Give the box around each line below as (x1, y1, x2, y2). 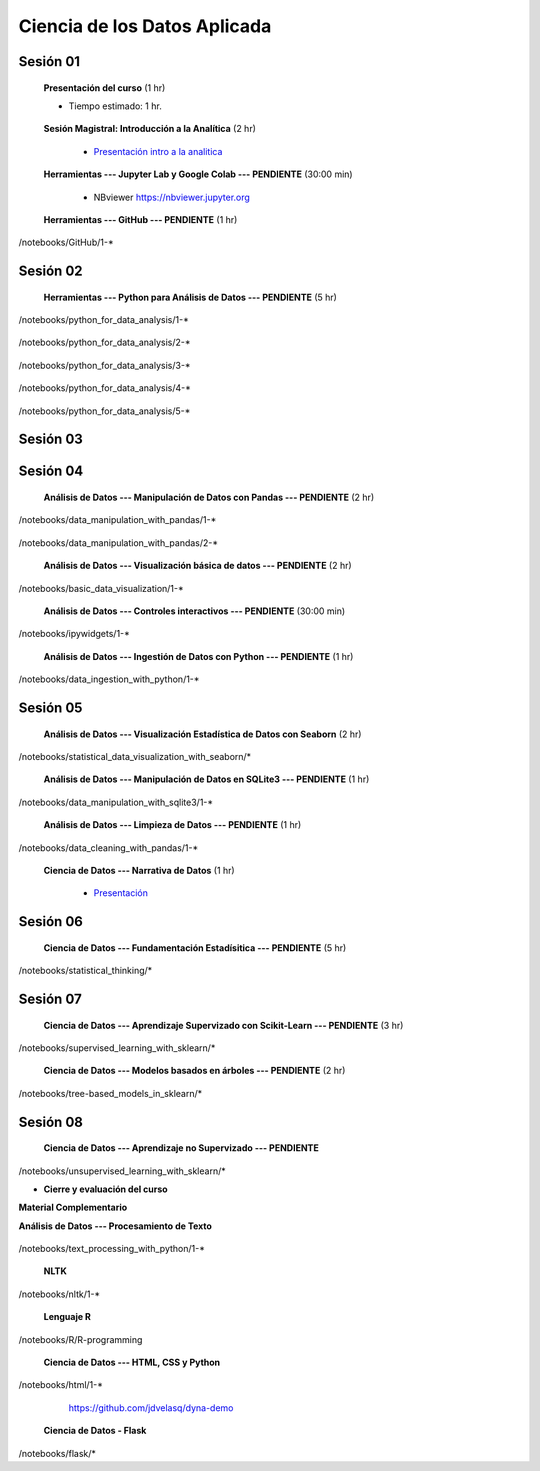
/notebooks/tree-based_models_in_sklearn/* (18, 1087, 203, 1099)
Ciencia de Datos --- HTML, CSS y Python (43, 1356, 221, 1369)
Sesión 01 (18, 53, 80, 70)
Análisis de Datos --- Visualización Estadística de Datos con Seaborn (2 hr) (43, 728, 362, 740)
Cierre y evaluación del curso (43, 1183, 169, 1195)
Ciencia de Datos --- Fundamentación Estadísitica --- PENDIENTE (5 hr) (43, 941, 347, 954)
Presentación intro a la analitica (93, 145, 223, 157)
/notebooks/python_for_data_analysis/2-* (18, 336, 191, 349)
